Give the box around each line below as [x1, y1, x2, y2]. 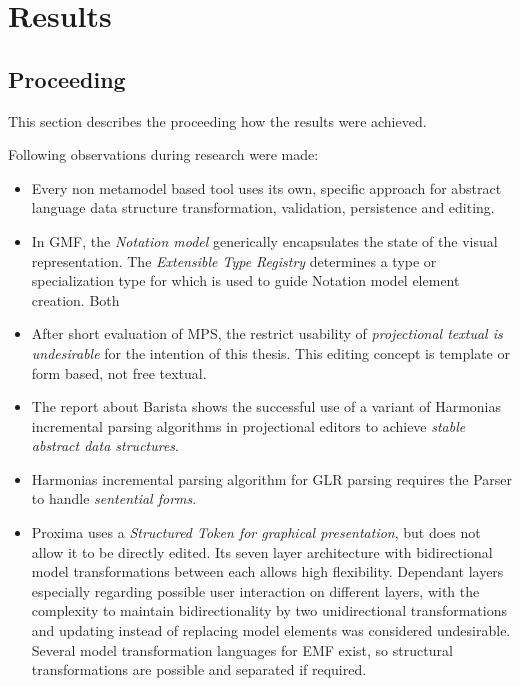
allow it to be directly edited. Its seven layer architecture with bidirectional [31, 541, 493, 562]
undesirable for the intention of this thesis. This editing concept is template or [31, 342, 510, 363]
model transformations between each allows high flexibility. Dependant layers [31, 561, 504, 582]
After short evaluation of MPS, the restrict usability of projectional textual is [31, 323, 503, 344]
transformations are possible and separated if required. [31, 659, 367, 680]
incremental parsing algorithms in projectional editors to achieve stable [31, 415, 466, 436]
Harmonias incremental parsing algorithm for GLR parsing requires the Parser [31, 468, 512, 489]
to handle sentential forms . [31, 488, 197, 509]
